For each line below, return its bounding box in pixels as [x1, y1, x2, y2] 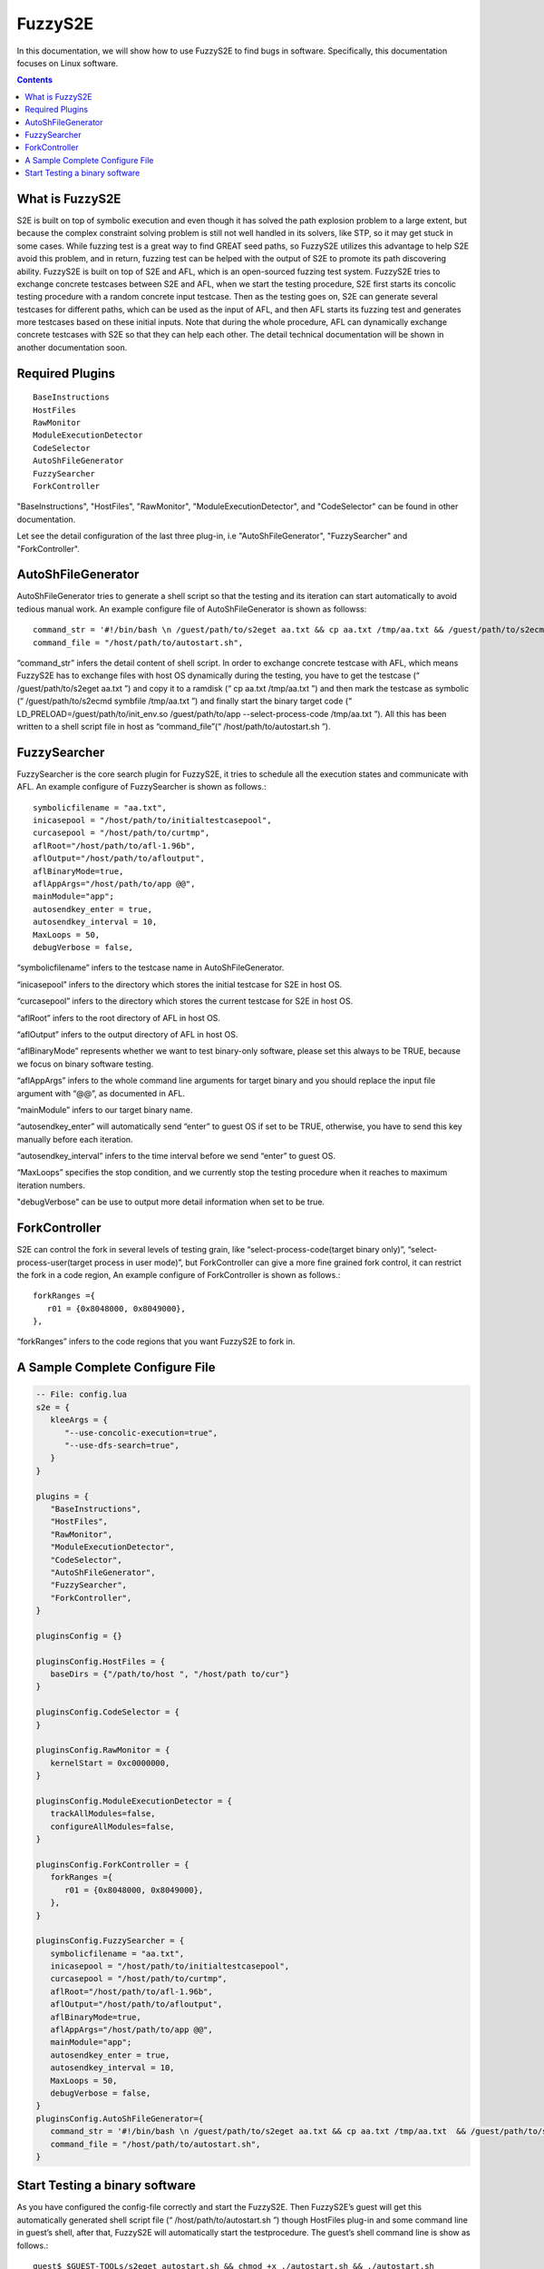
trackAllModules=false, [50, 1809, 156, 1819]
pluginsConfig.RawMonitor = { [35, 1745, 170, 1755]
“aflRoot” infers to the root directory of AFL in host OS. [16, 1012, 221, 1023]
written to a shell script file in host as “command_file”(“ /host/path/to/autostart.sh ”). [16, 722, 331, 732]
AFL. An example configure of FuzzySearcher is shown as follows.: [16, 781, 267, 792]
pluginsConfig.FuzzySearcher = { [35, 1936, 185, 1946]
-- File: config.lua [35, 1390, 127, 1400]
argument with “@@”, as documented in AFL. [16, 1087, 186, 1098]
